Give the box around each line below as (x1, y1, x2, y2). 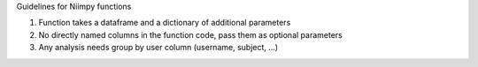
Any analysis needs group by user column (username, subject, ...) (38, 42, 279, 53)
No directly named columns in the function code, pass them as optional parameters (38, 29, 343, 40)
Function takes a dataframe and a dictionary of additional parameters (38, 18, 291, 28)
